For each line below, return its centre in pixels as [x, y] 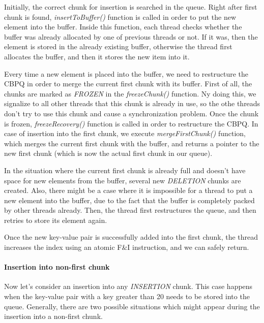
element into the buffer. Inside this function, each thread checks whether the [123, 27]
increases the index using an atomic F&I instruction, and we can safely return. [127, 247]
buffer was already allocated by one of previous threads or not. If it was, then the [131, 36]
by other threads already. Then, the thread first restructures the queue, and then [130, 210]
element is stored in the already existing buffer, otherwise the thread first [118, 46]
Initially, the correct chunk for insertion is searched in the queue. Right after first [131, 7]
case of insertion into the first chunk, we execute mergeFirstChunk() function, [125, 133]
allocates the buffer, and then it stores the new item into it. [97, 56]
